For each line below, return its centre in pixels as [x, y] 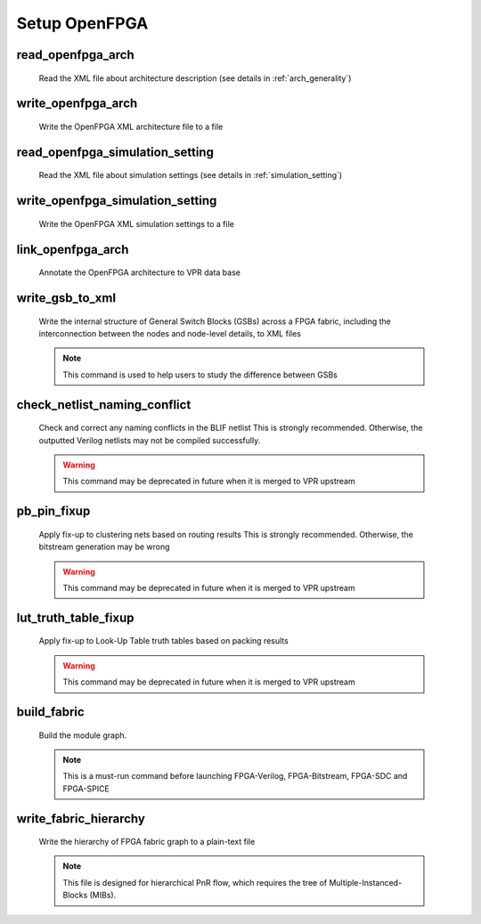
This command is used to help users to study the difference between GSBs [200, 375]
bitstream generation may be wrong [104, 547]
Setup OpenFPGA [82, 23]
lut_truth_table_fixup [75, 617]
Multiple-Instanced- [366, 882]
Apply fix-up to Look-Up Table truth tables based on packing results [163, 641]
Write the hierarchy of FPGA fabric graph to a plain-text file [147, 842]
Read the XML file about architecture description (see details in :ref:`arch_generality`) [195, 78]
